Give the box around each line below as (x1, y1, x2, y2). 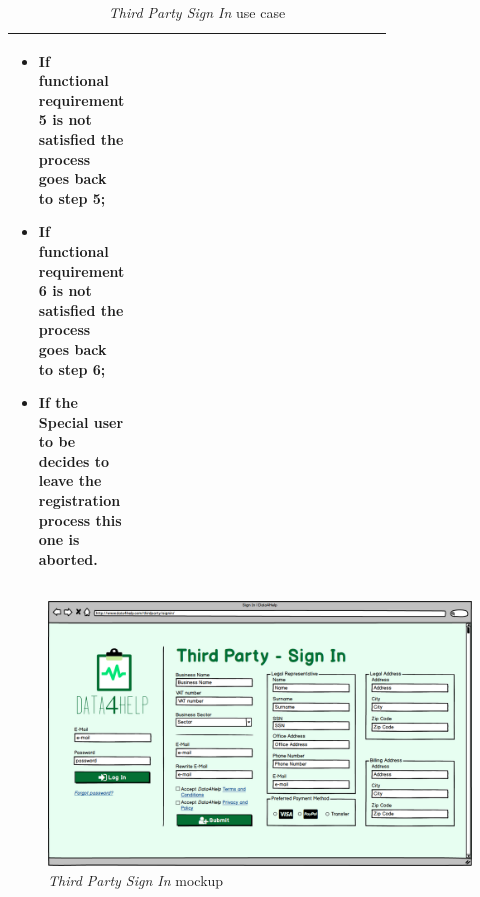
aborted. (38, 548, 98, 569)
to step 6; (38, 358, 106, 379)
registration (38, 490, 121, 511)
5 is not (38, 109, 92, 130)
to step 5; (38, 187, 106, 208)
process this (38, 509, 122, 530)
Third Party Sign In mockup (48, 869, 224, 890)
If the (38, 392, 78, 413)
